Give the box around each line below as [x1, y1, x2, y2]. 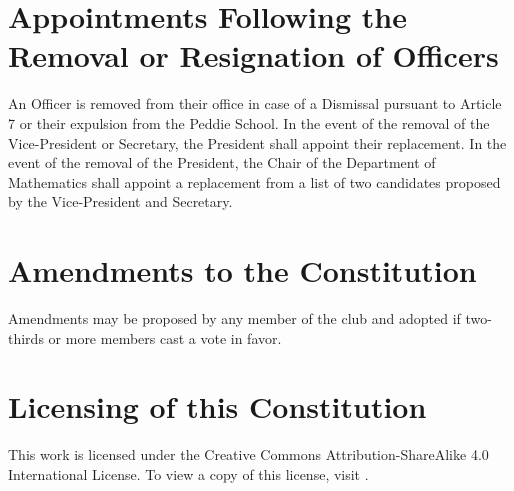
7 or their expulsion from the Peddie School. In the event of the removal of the [8, 112, 490, 133]
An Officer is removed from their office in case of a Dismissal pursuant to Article [8, 93, 502, 114]
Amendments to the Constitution [8, 250, 477, 291]
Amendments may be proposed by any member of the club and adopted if [8, 308, 461, 328]
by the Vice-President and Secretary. [8, 191, 233, 212]
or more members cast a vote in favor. [48, 327, 282, 348]
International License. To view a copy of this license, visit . [8, 463, 369, 484]
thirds [8, 327, 44, 348]
